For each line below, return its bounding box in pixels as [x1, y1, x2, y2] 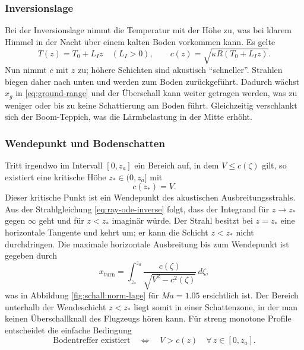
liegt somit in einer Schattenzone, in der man [134, 300, 298, 313]
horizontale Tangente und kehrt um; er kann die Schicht [5, 225, 208, 238]
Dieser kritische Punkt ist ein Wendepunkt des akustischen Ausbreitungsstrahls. [5, 191, 296, 203]
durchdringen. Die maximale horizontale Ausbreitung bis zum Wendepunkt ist [5, 237, 289, 250]
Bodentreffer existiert [53, 336, 131, 345]
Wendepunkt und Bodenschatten [5, 135, 165, 150]
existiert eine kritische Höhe [5, 170, 106, 183]
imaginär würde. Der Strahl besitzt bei [112, 214, 253, 227]
